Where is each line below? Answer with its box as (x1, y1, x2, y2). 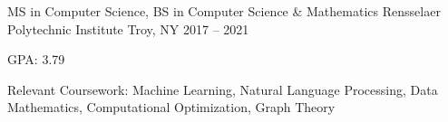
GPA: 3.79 (7, 50, 65, 69)
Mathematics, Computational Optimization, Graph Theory (7, 98, 336, 117)
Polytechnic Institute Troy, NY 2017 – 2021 (7, 19, 249, 38)
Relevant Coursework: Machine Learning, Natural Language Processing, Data (7, 80, 438, 99)
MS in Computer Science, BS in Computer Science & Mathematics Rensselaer (7, 2, 441, 20)
